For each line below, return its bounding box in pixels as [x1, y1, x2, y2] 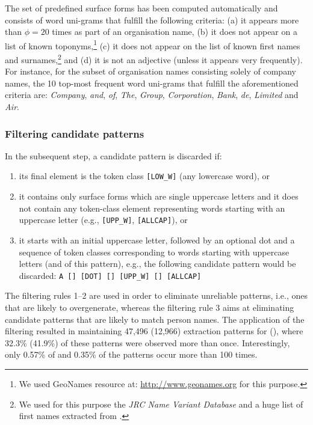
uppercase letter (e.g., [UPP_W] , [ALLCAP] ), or [19, 213, 188, 226]
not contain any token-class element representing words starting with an [19, 201, 285, 214]
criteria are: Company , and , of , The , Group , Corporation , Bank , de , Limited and [5, 88, 299, 101]
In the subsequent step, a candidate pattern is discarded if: [5, 149, 222, 162]
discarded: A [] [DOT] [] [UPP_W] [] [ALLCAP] [19, 269, 202, 281]
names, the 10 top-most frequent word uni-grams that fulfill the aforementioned [5, 76, 299, 89]
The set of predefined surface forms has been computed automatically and [5, 2, 278, 14]
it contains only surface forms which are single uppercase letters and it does [19, 190, 299, 203]
